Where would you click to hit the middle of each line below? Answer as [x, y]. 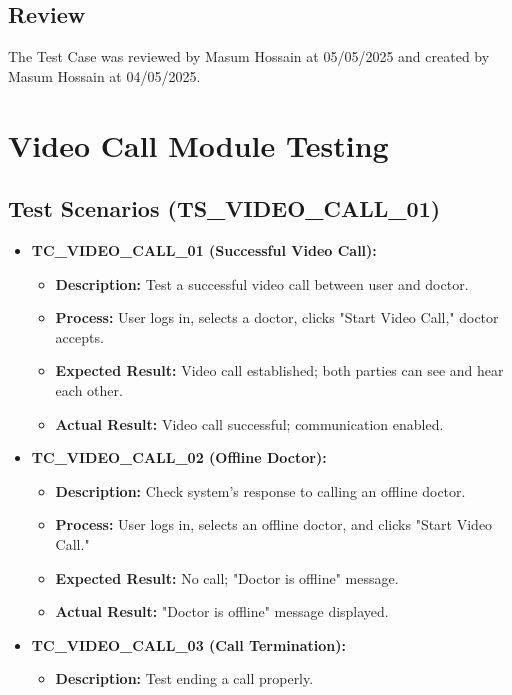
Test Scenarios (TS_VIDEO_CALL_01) [224, 208]
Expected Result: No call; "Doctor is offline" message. [227, 577]
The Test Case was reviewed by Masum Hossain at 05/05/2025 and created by [249, 56]
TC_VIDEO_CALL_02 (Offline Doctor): [179, 457]
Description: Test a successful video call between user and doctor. [262, 283]
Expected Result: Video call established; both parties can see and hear [279, 370]
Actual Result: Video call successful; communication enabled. [249, 423]
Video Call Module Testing [198, 144]
